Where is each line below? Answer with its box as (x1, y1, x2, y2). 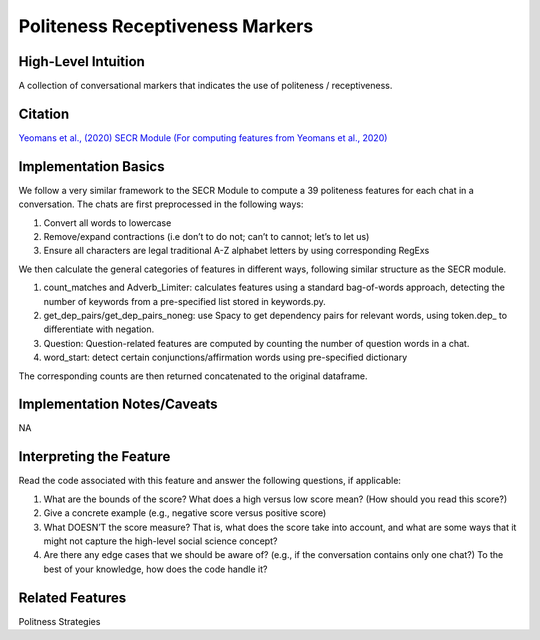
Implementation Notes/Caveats (18, 396, 219, 413)
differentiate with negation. (43, 323, 155, 335)
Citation (18, 105, 70, 122)
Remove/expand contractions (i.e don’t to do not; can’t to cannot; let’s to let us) (43, 231, 370, 243)
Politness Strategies (18, 615, 101, 627)
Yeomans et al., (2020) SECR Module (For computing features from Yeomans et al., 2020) (18, 131, 388, 144)
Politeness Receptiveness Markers (18, 15, 314, 37)
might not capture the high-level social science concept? (43, 535, 278, 547)
